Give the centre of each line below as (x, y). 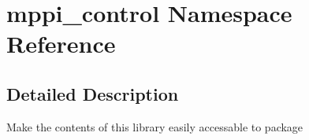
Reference (61, 44)
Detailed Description (93, 93)
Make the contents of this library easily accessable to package (155, 126)
